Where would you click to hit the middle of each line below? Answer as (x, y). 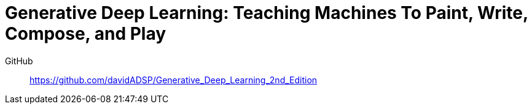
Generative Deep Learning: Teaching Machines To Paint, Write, (267, 13)
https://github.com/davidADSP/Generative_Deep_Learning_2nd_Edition (174, 80)
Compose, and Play (86, 34)
